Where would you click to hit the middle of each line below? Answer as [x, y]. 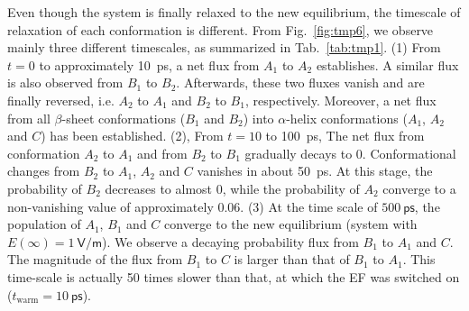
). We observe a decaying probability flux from [230, 241]
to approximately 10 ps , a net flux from [149, 64]
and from [162, 153]
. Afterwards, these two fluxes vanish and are [300, 82]
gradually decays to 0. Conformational [350, 153]
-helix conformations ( [347, 118]
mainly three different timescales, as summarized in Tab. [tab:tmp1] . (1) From [224, 47]
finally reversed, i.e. [61, 100]
